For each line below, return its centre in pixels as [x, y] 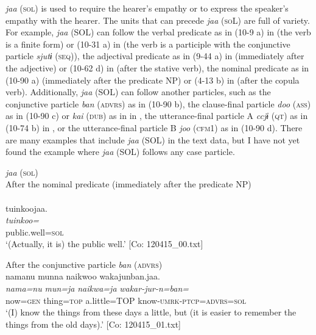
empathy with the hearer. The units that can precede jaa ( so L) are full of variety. [158, 20]
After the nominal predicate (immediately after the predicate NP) [128, 184]
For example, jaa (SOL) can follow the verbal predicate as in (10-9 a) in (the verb [158, 32]
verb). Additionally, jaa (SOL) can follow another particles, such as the [138, 92]
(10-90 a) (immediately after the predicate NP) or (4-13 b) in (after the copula [153, 80]
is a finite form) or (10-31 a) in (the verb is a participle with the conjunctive [148, 44]
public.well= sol [35, 232]
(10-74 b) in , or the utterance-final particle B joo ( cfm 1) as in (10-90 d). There [154, 127]
